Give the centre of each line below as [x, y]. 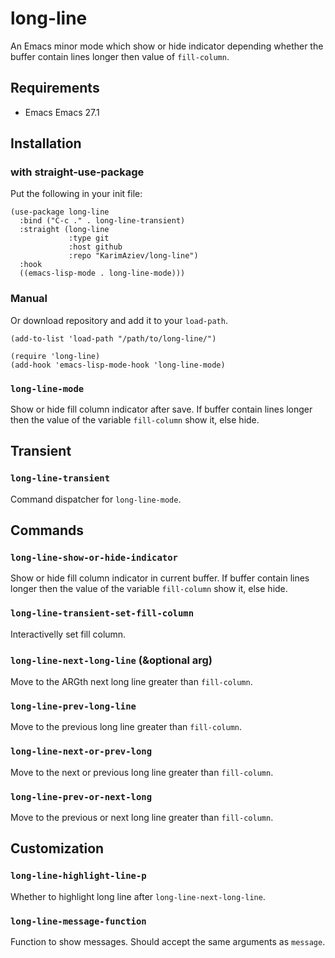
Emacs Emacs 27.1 [62, 112]
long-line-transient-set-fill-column [102, 613]
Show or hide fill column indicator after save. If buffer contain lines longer [161, 409]
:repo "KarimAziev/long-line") [133, 256]
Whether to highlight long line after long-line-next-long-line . [138, 896]
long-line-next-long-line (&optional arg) [111, 660]
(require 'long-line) [55, 356]
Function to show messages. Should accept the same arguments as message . [168, 941]
